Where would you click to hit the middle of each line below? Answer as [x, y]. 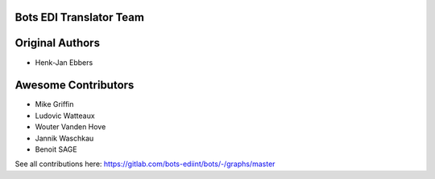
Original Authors [58, 43]
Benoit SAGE [56, 149]
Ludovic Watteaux [65, 116]
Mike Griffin [54, 104]
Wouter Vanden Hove [70, 127]
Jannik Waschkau [64, 138]
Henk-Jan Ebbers [64, 62]
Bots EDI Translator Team [80, 17]
